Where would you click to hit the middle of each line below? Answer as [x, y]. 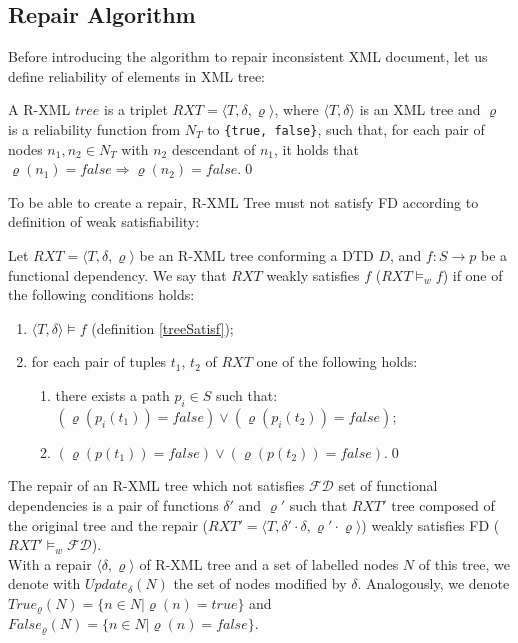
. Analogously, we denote [433, 583]
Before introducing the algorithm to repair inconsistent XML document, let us [248, 56]
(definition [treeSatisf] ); [162, 327]
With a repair [50, 563]
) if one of [472, 274]
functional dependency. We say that [117, 274]
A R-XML [39, 109]
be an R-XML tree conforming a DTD [256, 255]
